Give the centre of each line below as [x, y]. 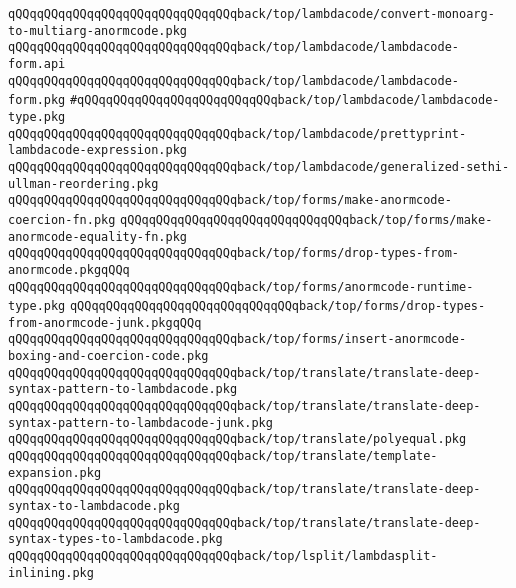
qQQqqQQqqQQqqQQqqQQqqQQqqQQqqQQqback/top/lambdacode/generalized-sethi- [259, 166]
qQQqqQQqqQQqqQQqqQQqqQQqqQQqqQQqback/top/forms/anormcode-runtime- [241, 286]
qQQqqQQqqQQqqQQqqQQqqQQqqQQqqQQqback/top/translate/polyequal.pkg [237, 439]
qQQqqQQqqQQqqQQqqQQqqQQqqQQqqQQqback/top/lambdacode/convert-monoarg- [251, 14]
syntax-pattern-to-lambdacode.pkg [123, 389]
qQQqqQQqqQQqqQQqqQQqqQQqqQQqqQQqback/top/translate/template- [223, 456]
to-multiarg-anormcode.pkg [97, 30]
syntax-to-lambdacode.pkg [94, 506]
